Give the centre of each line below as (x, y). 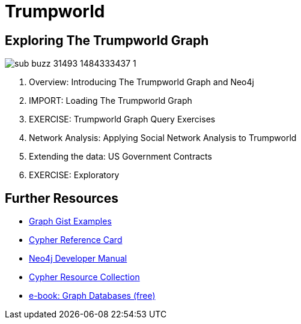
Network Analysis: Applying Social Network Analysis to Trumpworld (163, 138)
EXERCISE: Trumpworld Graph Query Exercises (122, 119)
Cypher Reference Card (76, 240)
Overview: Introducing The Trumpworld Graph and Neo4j (141, 82)
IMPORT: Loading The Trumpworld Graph (111, 101)
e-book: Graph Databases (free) (92, 296)
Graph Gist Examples (70, 221)
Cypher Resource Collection (84, 277)
